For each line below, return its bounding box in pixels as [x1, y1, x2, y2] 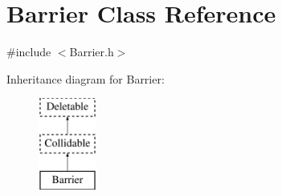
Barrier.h [69, 43, 114, 60]
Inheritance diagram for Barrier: [6, 70, 165, 87]
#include [6, 43, 51, 60]
